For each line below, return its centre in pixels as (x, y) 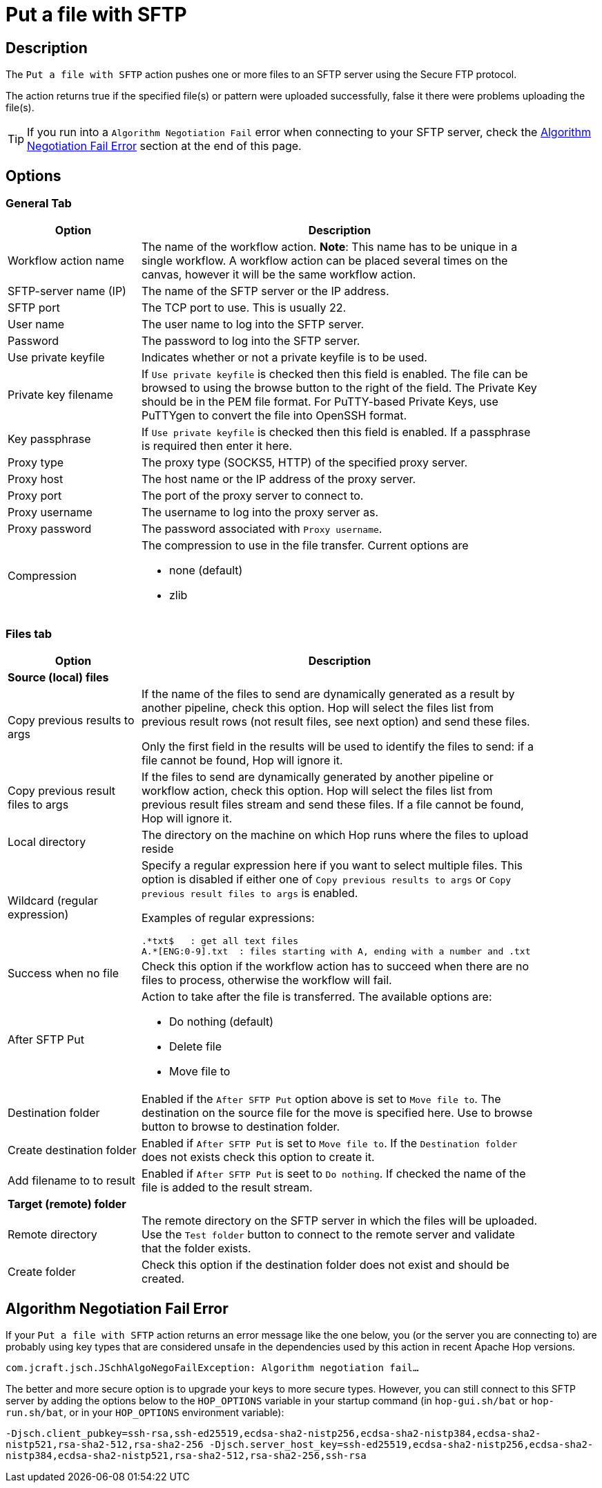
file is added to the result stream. (227, 1188)
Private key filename (60, 395)
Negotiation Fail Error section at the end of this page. (164, 146)
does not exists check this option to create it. (258, 1157)
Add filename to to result (72, 1181)
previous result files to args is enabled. (250, 893)
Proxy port (35, 496)
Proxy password (50, 529)
